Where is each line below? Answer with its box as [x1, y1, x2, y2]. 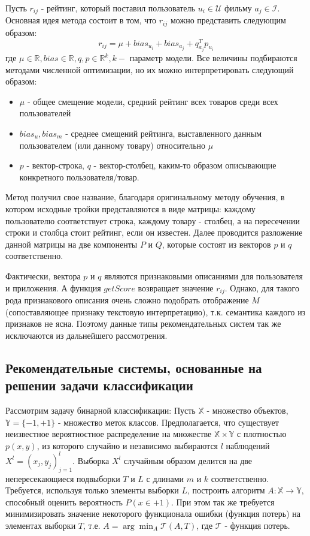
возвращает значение [138, 281, 214, 294]
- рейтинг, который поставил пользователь [41, 2, 195, 14]
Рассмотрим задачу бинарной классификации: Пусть [5, 403, 196, 416]
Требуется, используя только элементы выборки [5, 484, 179, 496]
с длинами [146, 472, 184, 484]
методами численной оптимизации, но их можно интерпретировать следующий [5, 63, 294, 76]
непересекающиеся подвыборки [5, 472, 120, 484]
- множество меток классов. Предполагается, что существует [57, 415, 279, 428]
